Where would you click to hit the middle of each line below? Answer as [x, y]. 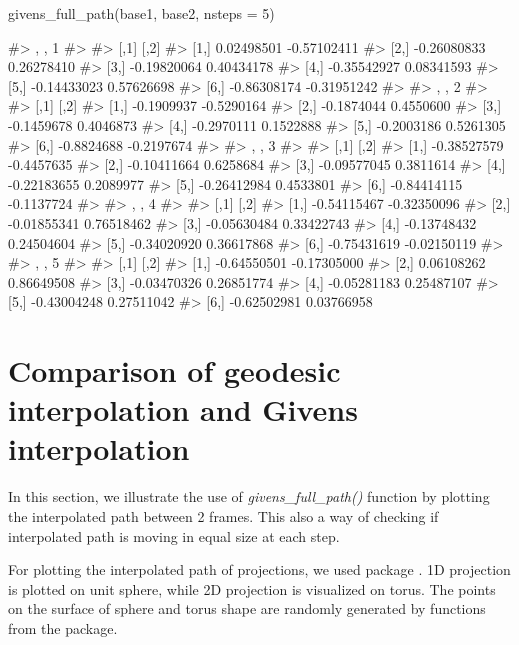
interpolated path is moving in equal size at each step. [174, 535]
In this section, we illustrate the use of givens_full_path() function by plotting [249, 496]
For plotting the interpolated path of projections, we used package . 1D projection [259, 569]
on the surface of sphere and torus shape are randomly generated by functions [247, 608]
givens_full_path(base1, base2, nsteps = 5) [141, 13]
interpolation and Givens [183, 409]
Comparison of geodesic [174, 370]
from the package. [63, 627]
